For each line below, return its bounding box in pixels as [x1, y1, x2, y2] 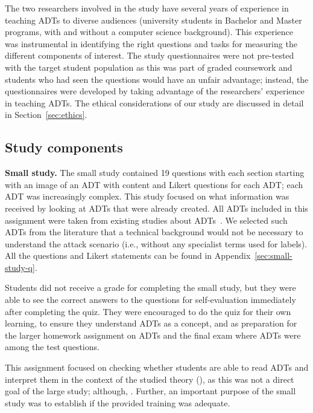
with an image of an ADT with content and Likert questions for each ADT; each [5, 178, 303, 190]
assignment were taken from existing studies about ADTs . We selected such [5, 213, 288, 226]
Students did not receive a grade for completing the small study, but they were [5, 281, 296, 294]
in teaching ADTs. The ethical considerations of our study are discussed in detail [5, 96, 304, 109]
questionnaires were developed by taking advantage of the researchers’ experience [5, 85, 305, 97]
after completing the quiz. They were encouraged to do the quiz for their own [5, 305, 291, 317]
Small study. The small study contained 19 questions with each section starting [5, 166, 305, 179]
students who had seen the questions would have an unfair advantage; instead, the [5, 73, 309, 85]
